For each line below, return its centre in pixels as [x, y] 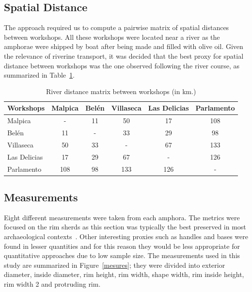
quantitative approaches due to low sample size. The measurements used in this [122, 255]
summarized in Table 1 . [39, 75]
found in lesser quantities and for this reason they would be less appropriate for [122, 246]
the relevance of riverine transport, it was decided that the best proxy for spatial [124, 56]
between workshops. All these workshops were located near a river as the [112, 37]
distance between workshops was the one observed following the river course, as [122, 65]
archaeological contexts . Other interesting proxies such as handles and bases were [126, 236]
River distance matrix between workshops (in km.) [121, 91]
